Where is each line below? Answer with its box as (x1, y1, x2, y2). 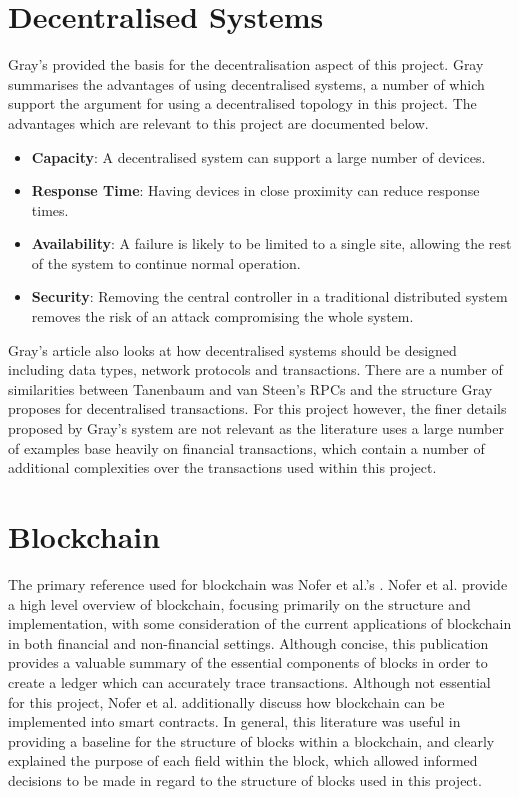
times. (31, 199, 69, 220)
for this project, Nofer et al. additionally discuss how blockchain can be (8, 691, 445, 712)
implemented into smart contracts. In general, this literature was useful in (8, 711, 461, 732)
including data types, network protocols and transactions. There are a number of (8, 359, 503, 380)
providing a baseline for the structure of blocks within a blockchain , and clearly (8, 730, 495, 751)
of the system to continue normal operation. (31, 252, 301, 273)
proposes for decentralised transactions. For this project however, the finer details (8, 398, 507, 419)
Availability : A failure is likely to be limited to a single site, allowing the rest (31, 233, 512, 254)
